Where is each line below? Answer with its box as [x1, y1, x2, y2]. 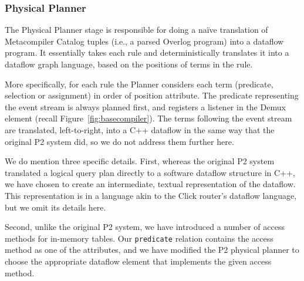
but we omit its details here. [5, 201, 106, 213]
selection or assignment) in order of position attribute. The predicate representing [5, 89, 299, 101]
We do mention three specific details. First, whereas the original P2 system [5, 155, 275, 167]
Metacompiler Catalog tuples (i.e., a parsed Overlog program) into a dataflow [5, 35, 284, 47]
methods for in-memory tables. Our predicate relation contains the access [5, 232, 273, 244]
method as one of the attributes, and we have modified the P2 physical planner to [5, 243, 299, 256]
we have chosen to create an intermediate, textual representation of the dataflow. [5, 178, 296, 190]
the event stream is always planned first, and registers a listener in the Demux [5, 100, 286, 113]
